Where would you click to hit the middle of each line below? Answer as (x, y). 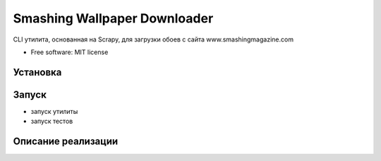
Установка (37, 72)
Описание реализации (66, 142)
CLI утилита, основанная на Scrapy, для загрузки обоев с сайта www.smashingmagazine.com (153, 39)
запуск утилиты (54, 111)
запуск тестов (52, 121)
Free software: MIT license (69, 52)
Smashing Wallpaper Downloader (113, 18)
